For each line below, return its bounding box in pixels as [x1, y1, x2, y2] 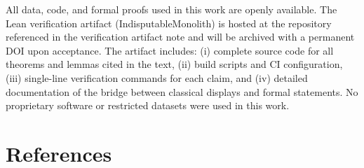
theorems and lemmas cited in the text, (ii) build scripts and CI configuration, [6, 57, 343, 71]
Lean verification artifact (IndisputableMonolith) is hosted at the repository [6, 15, 332, 30]
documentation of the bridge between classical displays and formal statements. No [6, 84, 358, 99]
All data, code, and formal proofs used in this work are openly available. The [6, 2, 337, 16]
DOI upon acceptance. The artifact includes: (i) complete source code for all [6, 43, 334, 57]
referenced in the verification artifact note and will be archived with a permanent [6, 29, 355, 44]
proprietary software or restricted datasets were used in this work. [6, 98, 290, 113]
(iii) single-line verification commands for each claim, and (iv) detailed [6, 70, 308, 85]
